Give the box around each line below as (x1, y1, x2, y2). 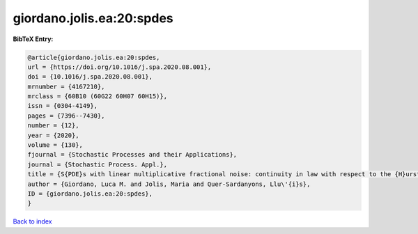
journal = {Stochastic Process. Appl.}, (27, 160, 167, 169)
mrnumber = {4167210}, (27, 82, 105, 91)
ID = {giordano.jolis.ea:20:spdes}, (27, 190, 153, 198)
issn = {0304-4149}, (27, 102, 98, 110)
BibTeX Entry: (13, 35, 54, 43)
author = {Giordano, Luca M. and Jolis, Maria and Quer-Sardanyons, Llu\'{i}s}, (27, 180, 311, 188)
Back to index (13, 217, 52, 226)
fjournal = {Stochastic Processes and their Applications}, (27, 150, 238, 159)
